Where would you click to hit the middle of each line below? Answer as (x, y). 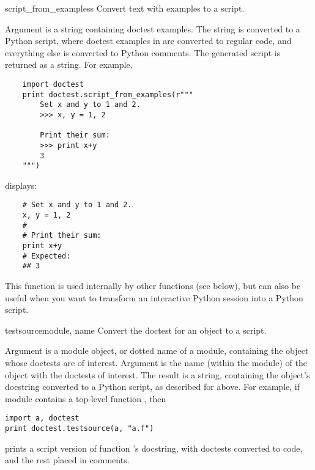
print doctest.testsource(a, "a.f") (80, 429)
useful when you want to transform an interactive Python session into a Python (154, 297)
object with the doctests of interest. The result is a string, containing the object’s (157, 374)
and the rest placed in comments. (67, 460)
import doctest (53, 84)
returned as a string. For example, (69, 64)
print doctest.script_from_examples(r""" (108, 94)
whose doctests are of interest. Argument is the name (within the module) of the (156, 363)
